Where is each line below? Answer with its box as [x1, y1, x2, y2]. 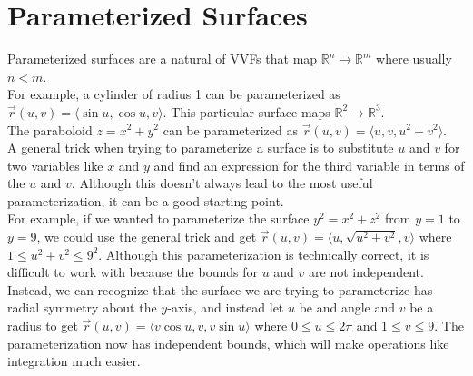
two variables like [7, 155, 103, 174]
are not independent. [309, 262, 424, 282]
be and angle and [299, 298, 396, 317]
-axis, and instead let [167, 298, 284, 317]
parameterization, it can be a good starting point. [7, 191, 284, 210]
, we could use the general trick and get [36, 227, 257, 246]
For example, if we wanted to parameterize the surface [7, 209, 310, 228]
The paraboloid [7, 120, 93, 139]
